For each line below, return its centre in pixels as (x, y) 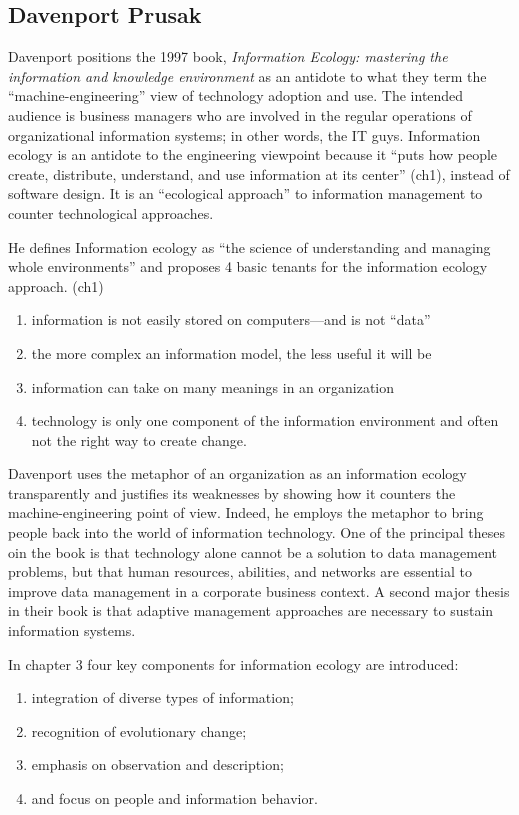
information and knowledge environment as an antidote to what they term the (247, 75)
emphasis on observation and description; (157, 764)
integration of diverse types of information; (162, 697)
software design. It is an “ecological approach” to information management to (245, 193)
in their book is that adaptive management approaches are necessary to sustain (251, 610)
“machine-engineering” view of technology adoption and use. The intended (236, 95)
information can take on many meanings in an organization (213, 386)
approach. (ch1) (56, 285)
